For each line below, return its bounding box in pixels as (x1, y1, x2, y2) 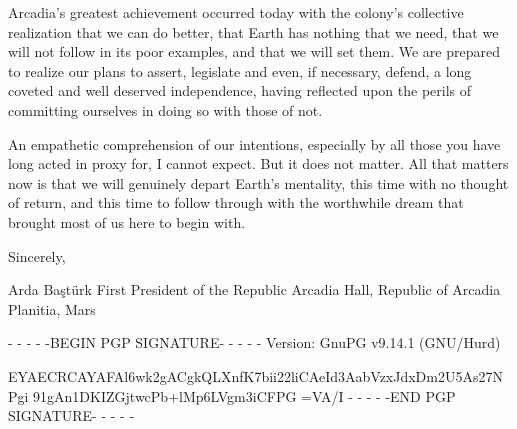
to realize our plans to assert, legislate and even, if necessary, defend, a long (8, 60, 472, 81)
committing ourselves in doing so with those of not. (8, 99, 323, 120)
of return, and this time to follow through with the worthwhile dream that (8, 192, 464, 213)
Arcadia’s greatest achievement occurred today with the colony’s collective (8, 2, 464, 22)
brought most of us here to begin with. (8, 211, 246, 232)
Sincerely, (8, 245, 66, 266)
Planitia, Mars (8, 298, 96, 319)
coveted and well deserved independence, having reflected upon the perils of (8, 80, 472, 101)
